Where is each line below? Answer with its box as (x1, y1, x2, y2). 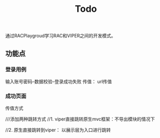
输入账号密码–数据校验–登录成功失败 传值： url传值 (5, 78, 112, 85)
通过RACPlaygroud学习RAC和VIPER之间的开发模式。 (5, 33, 116, 39)
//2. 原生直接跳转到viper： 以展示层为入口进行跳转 (5, 127, 111, 133)
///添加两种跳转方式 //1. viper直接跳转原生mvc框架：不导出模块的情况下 (5, 116, 155, 122)
